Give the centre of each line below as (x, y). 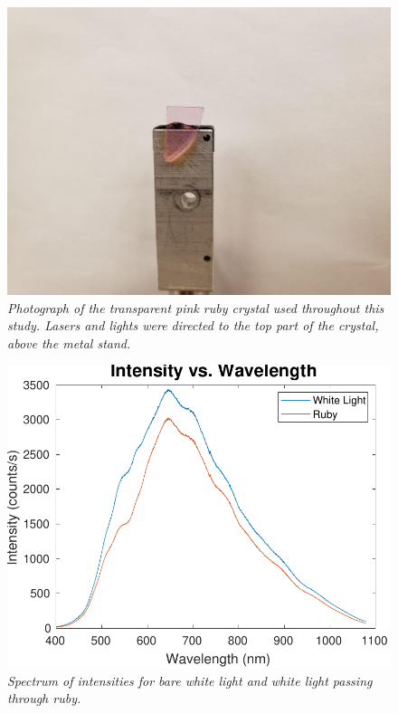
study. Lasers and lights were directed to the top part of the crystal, (193, 325)
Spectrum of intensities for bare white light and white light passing (190, 680)
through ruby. (44, 698)
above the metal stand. (69, 342)
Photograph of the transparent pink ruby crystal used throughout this (196, 307)
